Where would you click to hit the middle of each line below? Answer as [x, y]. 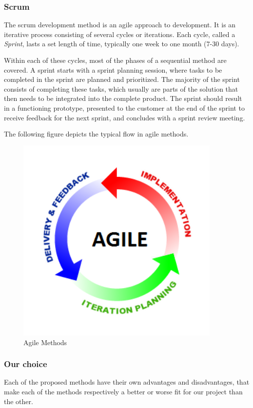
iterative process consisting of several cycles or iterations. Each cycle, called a [120, 34]
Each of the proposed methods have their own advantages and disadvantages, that [127, 382]
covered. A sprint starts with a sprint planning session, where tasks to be [113, 69]
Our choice [26, 364]
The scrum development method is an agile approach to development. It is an [120, 25]
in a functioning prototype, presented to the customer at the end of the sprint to [124, 107]
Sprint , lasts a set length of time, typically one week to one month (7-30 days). [122, 44]
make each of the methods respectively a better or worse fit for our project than [123, 391]
